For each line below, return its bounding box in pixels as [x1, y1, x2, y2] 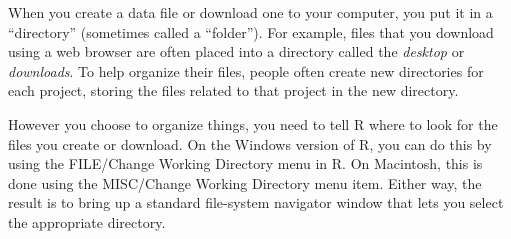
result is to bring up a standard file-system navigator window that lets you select [8, 192, 504, 213]
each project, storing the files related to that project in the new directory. [8, 80, 459, 101]
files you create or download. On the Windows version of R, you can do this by [8, 133, 492, 154]
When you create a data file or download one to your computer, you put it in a [8, 2, 493, 22]
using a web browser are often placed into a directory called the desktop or [8, 41, 465, 62]
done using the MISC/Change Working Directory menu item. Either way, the [8, 172, 482, 193]
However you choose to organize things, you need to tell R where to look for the [8, 113, 498, 134]
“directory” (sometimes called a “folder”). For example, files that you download [8, 21, 494, 42]
